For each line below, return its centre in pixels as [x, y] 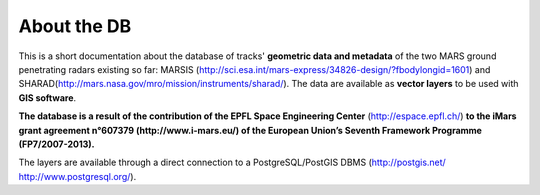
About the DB [75, 26]
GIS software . [47, 97]
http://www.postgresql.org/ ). [77, 176]
